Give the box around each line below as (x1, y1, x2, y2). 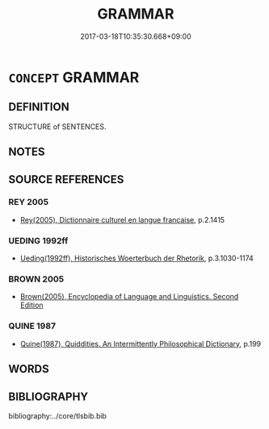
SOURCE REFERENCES (8, 173, 124, 186)
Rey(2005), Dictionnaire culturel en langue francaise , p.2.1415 (19, 214, 225, 224)
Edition (19, 300, 44, 310)
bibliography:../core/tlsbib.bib (8, 410, 107, 420)
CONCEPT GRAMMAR (8, 68, 140, 86)
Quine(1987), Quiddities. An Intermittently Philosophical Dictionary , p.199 (19, 339, 262, 348)
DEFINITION (8, 100, 70, 114)
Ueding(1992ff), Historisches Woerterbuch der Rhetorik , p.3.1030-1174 (19, 253, 254, 263)
